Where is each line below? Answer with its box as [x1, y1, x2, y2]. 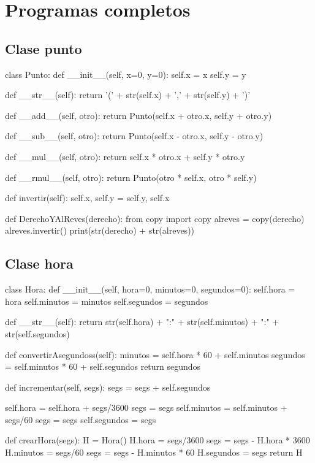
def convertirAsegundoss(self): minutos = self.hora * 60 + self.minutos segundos [5, 348, 305, 361]
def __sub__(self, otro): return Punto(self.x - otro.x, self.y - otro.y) [5, 129, 264, 142]
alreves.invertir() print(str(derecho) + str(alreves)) [5, 224, 195, 237]
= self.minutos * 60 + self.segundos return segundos [5, 360, 201, 373]
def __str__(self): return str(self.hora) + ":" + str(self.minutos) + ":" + [5, 315, 279, 328]
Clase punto [5, 39, 82, 58]
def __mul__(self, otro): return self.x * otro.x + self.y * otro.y [5, 150, 245, 163]
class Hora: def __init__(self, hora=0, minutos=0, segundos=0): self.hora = [5, 283, 295, 296]
